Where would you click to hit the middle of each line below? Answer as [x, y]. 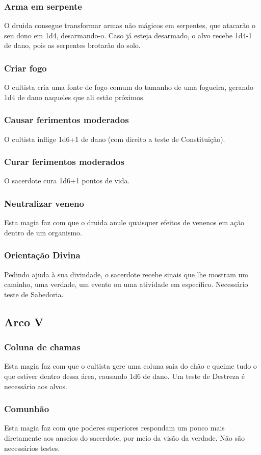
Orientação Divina [42, 255]
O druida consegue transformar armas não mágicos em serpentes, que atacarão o [130, 25]
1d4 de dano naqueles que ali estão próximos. [75, 97]
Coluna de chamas [42, 347]
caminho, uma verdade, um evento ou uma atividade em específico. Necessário [126, 284]
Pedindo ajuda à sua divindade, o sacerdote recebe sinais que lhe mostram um [126, 274]
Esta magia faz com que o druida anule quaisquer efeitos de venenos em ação [124, 222]
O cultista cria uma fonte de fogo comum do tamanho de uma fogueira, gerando [129, 87]
